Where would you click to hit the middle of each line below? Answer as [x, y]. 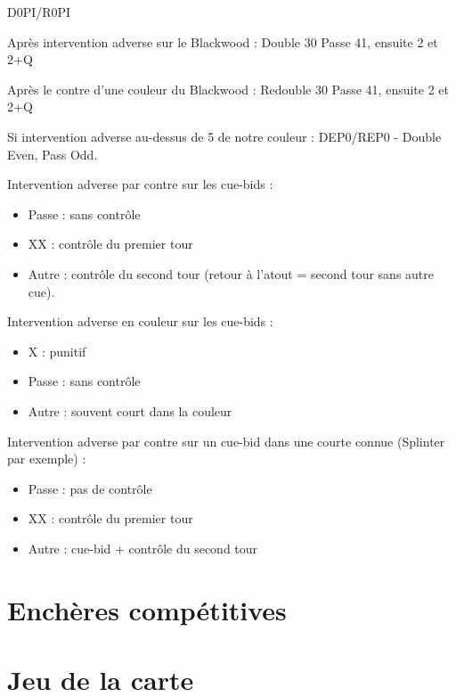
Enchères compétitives [147, 609]
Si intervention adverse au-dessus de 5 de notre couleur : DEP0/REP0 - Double [224, 136]
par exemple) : [47, 459]
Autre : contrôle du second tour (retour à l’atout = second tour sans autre [231, 273]
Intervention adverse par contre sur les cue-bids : [140, 184]
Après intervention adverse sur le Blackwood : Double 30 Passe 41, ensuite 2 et [223, 41]
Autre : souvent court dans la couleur [130, 410]
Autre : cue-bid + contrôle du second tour [143, 548]
